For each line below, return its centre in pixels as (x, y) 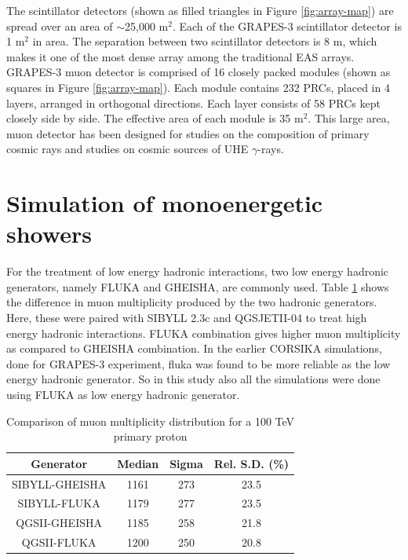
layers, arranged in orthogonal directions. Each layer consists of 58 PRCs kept (193, 102)
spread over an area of (60, 26)
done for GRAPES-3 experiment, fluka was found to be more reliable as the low (199, 363)
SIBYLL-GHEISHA (59, 483)
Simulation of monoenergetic (165, 203)
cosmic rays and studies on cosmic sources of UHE (127, 149)
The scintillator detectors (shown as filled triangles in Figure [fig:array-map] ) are (200, 10)
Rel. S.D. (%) (251, 463)
